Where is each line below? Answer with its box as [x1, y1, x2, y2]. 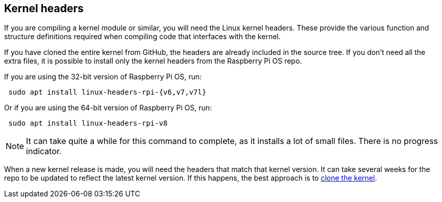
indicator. [26, 146, 62, 157]
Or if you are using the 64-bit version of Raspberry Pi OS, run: [4, 103, 212, 112]
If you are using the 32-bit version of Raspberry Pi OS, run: [4, 72, 202, 81]
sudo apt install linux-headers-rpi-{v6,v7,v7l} [8, 88, 207, 97]
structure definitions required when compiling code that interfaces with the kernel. [4, 32, 281, 41]
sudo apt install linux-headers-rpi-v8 [8, 119, 168, 128]
